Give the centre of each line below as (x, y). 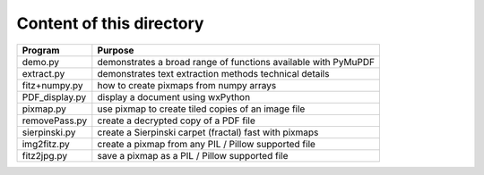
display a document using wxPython (174, 96)
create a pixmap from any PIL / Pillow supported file (206, 144)
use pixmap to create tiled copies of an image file (201, 109)
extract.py (43, 73)
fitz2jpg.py (44, 155)
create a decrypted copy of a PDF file (176, 121)
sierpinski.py (49, 132)
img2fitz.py (46, 144)
